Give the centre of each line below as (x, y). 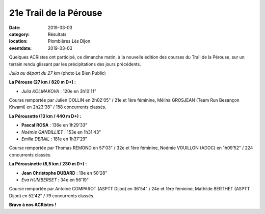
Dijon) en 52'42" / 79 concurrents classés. (52, 196)
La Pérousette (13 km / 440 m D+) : (45, 116)
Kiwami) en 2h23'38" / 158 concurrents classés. (58, 107)
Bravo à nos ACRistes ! (33, 205)
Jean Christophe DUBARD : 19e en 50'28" (64, 173)
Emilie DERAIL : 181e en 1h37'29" (54, 139)
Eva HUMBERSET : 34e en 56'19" (55, 180)
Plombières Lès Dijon (69, 41)
